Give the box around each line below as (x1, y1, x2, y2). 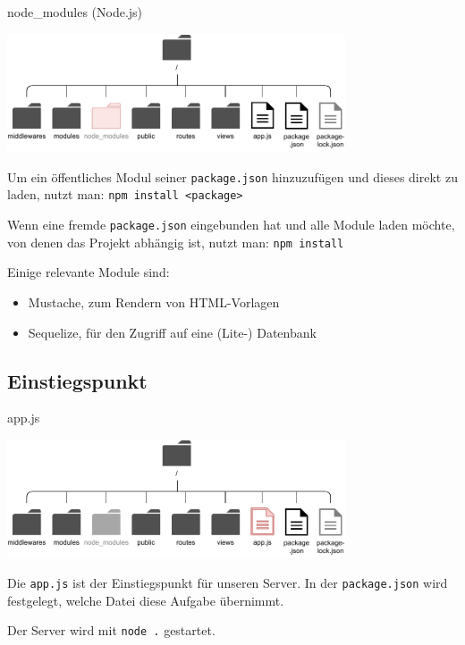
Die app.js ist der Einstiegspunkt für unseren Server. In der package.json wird (7, 574, 448, 592)
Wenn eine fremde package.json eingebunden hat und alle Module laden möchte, (7, 215, 455, 234)
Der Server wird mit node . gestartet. (7, 621, 216, 640)
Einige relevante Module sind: (7, 263, 170, 281)
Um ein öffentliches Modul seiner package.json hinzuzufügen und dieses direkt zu (7, 167, 458, 186)
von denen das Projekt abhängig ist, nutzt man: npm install (7, 232, 344, 251)
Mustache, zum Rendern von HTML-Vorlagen (28, 293, 280, 312)
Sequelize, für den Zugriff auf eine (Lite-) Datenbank (28, 322, 317, 341)
